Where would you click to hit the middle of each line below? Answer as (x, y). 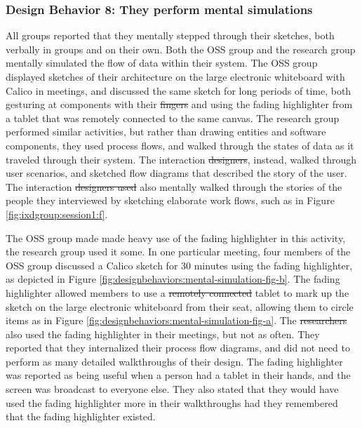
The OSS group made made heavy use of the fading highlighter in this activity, (176, 238)
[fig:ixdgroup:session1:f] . (57, 214)
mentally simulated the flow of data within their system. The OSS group (162, 63)
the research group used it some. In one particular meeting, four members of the (178, 252)
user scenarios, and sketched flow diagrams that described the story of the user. (176, 173)
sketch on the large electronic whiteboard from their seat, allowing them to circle (180, 306)
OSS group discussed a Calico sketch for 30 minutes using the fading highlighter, (179, 265)
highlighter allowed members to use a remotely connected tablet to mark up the (177, 292)
